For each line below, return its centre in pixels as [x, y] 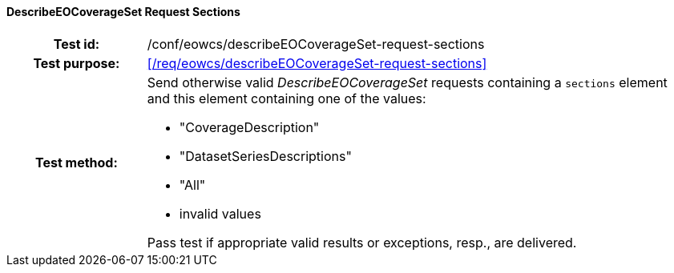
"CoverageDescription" [249, 127]
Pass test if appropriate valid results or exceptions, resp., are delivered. [362, 242]
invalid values [220, 213]
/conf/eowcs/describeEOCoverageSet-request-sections [316, 44]
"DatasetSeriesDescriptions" [265, 156]
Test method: [76, 162]
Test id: [77, 44]
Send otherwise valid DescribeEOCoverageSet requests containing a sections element [407, 82]
